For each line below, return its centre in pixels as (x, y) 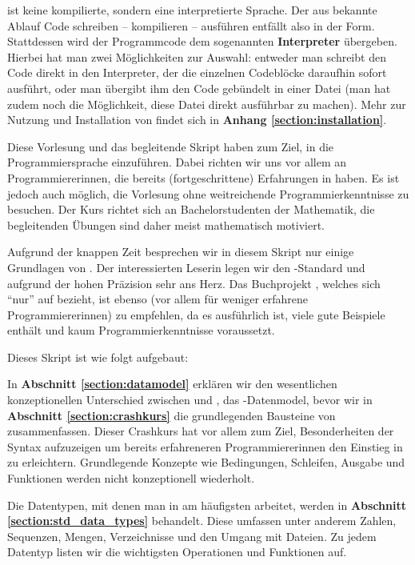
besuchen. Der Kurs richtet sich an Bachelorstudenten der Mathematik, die (191, 209)
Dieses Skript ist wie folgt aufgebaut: (98, 357)
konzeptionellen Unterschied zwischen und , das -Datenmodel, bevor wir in (190, 400)
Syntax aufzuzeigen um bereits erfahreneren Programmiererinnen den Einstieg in (205, 446)
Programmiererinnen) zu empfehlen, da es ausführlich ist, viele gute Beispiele (196, 314)
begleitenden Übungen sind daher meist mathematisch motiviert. (166, 224)
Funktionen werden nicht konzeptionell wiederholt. (131, 478)
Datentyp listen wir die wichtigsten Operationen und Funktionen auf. (177, 552)
